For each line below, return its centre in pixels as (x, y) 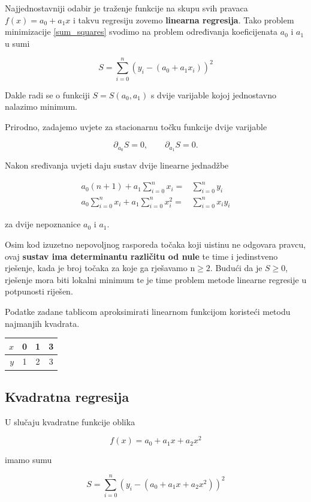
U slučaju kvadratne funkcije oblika (70, 421)
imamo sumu (28, 460)
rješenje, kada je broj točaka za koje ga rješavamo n (100, 268)
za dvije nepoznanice (43, 224)
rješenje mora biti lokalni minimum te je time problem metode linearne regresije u (156, 279)
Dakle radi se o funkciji (47, 94)
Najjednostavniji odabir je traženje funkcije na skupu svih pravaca (126, 8)
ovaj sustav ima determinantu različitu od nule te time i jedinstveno (141, 256)
